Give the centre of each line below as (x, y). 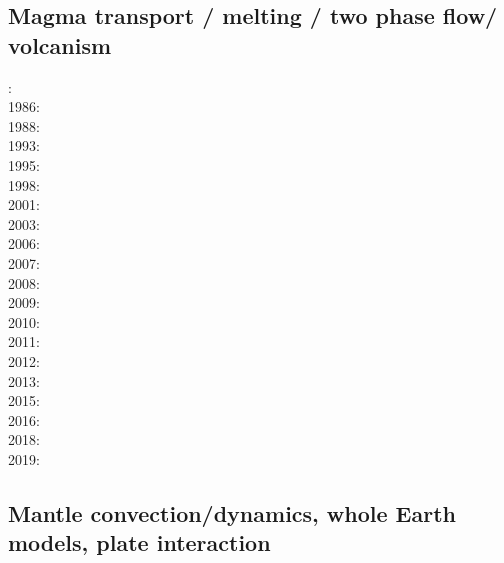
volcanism (60, 44)
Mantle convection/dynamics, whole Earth (232, 512)
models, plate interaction (139, 542)
